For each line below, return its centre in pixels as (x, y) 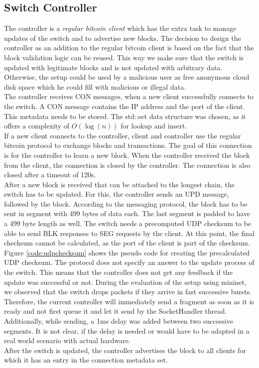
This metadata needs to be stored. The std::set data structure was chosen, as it (125, 116)
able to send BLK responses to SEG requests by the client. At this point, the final (129, 233)
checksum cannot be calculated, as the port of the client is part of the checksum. (127, 243)
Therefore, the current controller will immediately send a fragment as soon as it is (129, 301)
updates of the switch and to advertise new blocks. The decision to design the (123, 38)
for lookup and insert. (154, 126)
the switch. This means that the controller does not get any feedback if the (118, 272)
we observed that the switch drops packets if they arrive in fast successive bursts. (128, 292)
